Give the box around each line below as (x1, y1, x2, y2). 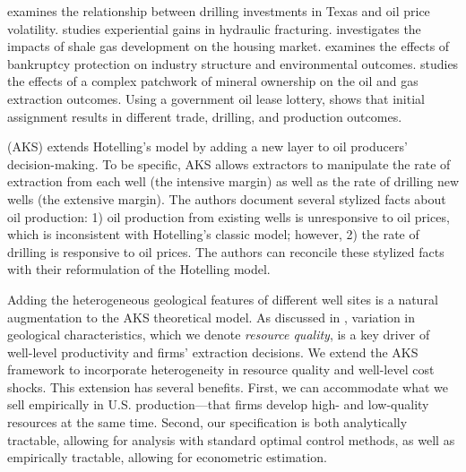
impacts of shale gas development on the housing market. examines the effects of (7, 37, 450, 56)
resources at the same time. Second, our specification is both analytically (7, 413, 408, 432)
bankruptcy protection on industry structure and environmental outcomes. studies (7, 54, 459, 73)
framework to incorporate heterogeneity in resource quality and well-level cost (7, 360, 435, 379)
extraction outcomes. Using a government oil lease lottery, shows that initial (7, 89, 425, 107)
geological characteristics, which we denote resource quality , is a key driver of (7, 325, 430, 344)
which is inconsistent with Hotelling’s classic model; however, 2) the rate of (7, 225, 419, 244)
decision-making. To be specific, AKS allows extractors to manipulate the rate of (7, 154, 451, 173)
